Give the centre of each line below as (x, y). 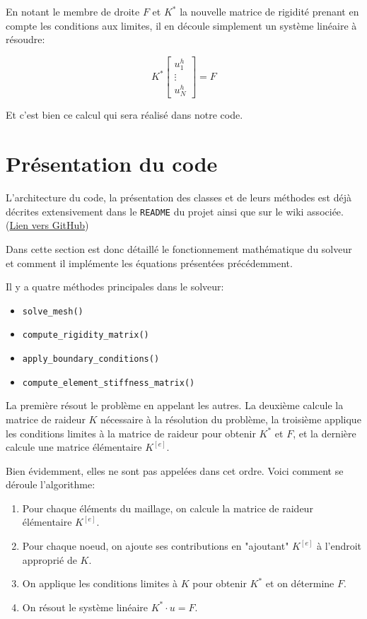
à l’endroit (339, 546)
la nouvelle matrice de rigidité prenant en (269, 11)
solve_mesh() (53, 311)
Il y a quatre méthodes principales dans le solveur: (115, 287)
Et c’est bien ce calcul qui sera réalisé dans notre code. (124, 115)
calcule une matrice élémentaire (74, 447)
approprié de (49, 559)
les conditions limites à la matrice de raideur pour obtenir (131, 433)
